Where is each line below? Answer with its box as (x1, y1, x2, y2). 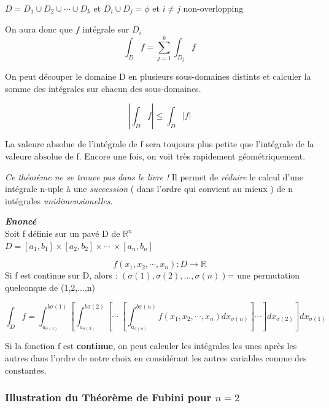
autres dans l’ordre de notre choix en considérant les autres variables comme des (5, 351, 307, 364)
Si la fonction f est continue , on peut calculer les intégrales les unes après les (5, 339, 297, 352)
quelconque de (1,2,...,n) (5, 280, 96, 293)
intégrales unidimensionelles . (5, 194, 113, 207)
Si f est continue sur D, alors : (5, 269, 118, 282)
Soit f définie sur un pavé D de (5, 227, 120, 240)
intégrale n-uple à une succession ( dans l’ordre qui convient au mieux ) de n (5, 182, 293, 195)
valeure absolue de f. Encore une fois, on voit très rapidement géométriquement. (5, 150, 306, 163)
